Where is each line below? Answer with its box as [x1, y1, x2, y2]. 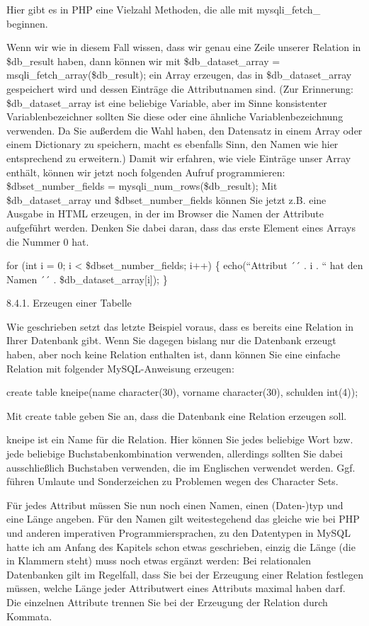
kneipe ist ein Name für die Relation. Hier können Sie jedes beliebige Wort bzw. [6, 432, 353, 447]
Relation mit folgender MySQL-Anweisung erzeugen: [6, 360, 234, 375]
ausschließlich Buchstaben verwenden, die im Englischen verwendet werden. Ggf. [6, 460, 356, 474]
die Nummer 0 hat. [6, 234, 89, 249]
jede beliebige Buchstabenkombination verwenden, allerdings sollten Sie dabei [6, 446, 343, 461]
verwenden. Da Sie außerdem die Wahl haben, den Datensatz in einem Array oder [6, 123, 363, 137]
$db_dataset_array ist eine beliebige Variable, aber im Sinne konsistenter [6, 95, 327, 110]
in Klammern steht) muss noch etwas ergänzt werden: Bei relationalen [6, 553, 311, 568]
